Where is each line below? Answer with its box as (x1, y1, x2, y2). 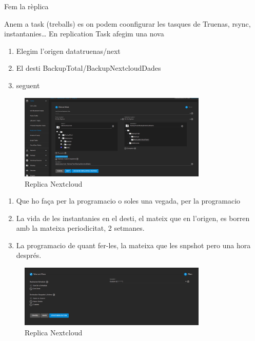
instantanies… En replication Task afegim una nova (4, 28, 164, 39)
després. (16, 250, 42, 260)
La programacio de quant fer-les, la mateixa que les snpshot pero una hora (16, 239, 251, 250)
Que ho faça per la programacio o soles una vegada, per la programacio (16, 195, 241, 206)
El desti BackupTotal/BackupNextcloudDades (16, 63, 161, 73)
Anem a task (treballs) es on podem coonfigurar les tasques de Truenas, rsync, (4, 18, 251, 29)
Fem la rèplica (4, 1, 49, 11)
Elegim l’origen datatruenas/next (16, 45, 121, 56)
